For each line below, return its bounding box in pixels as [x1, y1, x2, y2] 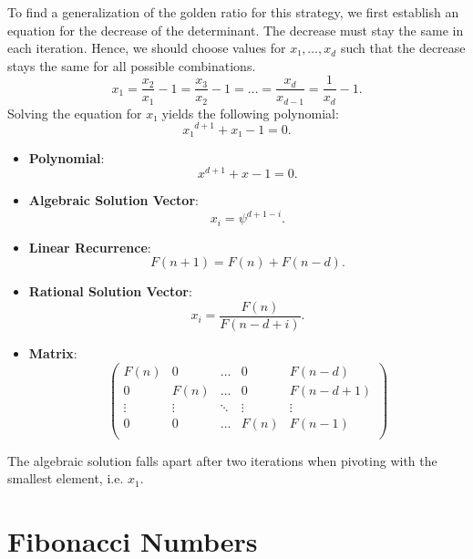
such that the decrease [340, 38, 466, 57]
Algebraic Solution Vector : [28, 191, 199, 210]
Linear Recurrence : [28, 237, 151, 256]
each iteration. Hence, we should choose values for [7, 38, 286, 57]
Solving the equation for [7, 103, 142, 122]
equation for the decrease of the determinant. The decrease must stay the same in [7, 20, 464, 39]
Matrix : [28, 344, 77, 363]
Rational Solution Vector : [28, 282, 192, 301]
